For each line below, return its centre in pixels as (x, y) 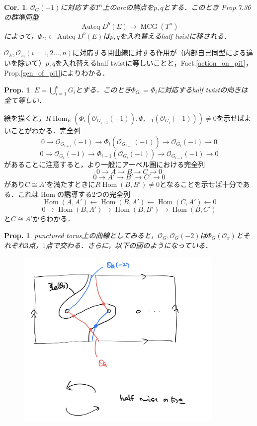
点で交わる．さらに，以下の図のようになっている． (129, 245)
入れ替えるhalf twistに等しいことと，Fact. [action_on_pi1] (154, 63)
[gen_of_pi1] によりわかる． (65, 72)
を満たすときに (71, 184)
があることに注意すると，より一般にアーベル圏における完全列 (105, 164)
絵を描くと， (25, 118)
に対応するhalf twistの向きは (203, 89)
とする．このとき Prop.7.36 (207, 7)
